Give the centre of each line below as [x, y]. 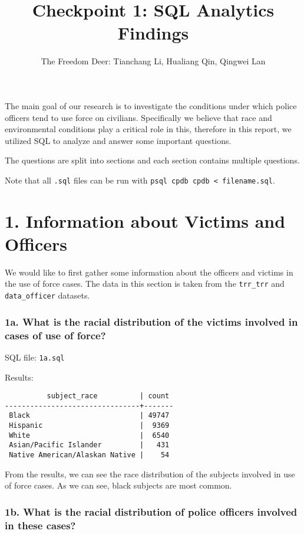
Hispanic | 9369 [89, 426]
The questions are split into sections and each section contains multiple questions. [152, 160]
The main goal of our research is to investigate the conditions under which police [151, 105]
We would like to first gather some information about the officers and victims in [149, 272]
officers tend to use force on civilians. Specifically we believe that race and [138, 117]
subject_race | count [108, 396]
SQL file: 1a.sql [35, 357]
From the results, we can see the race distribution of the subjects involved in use [150, 474]
